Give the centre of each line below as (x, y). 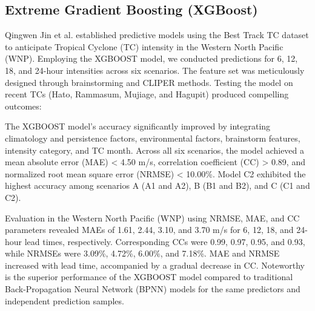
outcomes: (23, 106)
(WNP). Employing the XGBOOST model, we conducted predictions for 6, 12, (151, 58)
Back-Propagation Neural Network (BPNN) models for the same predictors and (153, 289)
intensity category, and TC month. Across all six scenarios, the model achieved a (155, 150)
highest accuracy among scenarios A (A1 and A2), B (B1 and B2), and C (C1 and (157, 185)
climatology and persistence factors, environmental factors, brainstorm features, (153, 138)
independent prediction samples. (65, 300)
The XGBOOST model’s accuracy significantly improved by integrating (138, 126)
